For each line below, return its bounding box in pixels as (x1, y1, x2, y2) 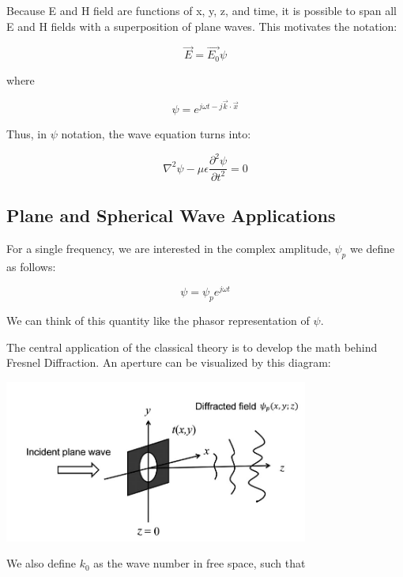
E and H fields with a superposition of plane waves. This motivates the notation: (6, 17, 397, 34)
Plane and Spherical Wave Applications (6, 202, 336, 227)
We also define (6, 555, 76, 571)
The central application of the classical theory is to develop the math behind (6, 338, 378, 355)
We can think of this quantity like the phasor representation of (6, 312, 310, 329)
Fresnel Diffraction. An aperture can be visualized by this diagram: (6, 354, 331, 371)
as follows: (6, 258, 56, 274)
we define (349, 239, 395, 256)
